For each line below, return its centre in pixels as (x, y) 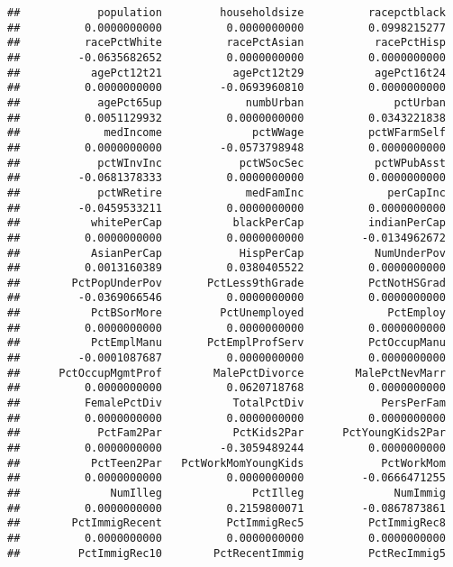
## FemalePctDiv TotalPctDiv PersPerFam (226, 403)
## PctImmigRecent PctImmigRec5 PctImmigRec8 (226, 523)
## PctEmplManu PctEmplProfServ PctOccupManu (226, 343)
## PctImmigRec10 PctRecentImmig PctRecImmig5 (226, 553)
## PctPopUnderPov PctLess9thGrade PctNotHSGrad (226, 283)
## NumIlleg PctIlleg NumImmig (226, 493)
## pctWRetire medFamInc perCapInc (226, 192)
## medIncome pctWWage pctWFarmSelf (226, 133)
